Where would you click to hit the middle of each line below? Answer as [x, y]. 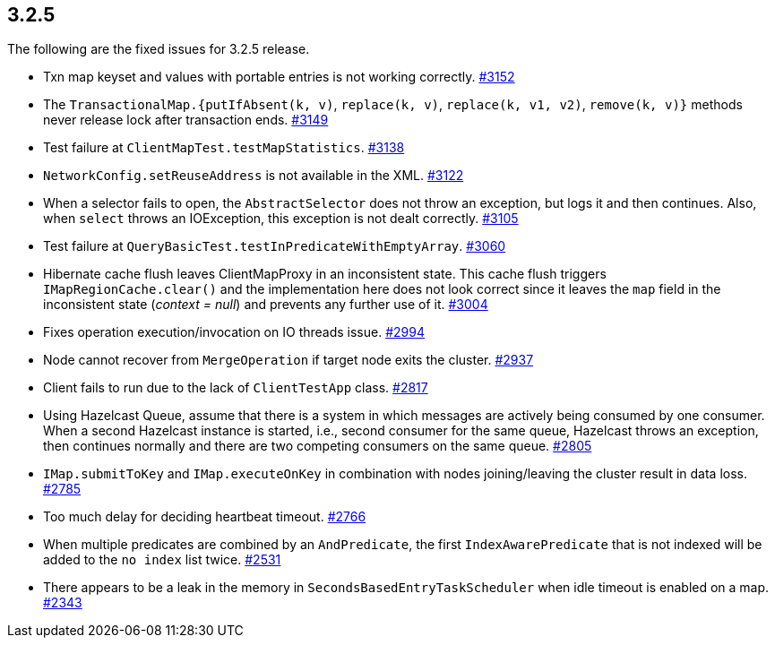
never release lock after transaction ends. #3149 [186, 120]
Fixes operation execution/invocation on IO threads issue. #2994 [234, 332]
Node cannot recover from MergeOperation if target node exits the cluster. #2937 [288, 360]
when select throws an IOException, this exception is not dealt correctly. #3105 [281, 219]
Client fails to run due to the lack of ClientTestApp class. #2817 [236, 388]
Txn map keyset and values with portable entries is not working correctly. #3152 [279, 77]
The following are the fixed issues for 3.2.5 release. [159, 49]
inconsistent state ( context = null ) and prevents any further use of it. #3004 [266, 305]
